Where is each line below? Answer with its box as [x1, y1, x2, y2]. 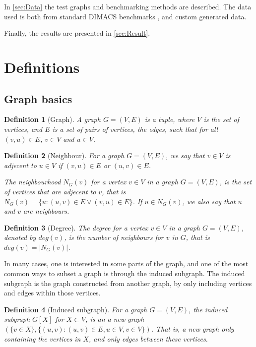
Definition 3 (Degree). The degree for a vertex [4, 222, 148, 232]
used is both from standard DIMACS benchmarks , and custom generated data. [4, 11, 247, 21]
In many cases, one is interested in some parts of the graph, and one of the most [4, 258, 249, 269]
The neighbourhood [4, 176, 61, 187]
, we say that [166, 150, 205, 161]
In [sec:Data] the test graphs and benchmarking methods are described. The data [4, 1, 252, 11]
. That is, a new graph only [151, 324, 234, 334]
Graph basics [4, 91, 72, 106]
